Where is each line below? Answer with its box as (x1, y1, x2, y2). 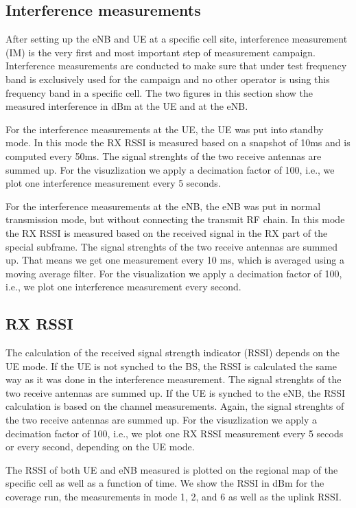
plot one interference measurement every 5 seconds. (5, 176, 221, 190)
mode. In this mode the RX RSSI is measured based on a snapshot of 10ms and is (5, 135, 351, 150)
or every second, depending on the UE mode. (5, 439, 195, 454)
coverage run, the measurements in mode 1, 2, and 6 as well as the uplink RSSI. (5, 489, 342, 504)
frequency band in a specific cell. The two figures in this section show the (5, 85, 313, 100)
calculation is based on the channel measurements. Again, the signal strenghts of (5, 399, 344, 413)
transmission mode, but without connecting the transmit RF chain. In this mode (5, 212, 345, 227)
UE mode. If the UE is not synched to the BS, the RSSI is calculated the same (5, 358, 337, 373)
